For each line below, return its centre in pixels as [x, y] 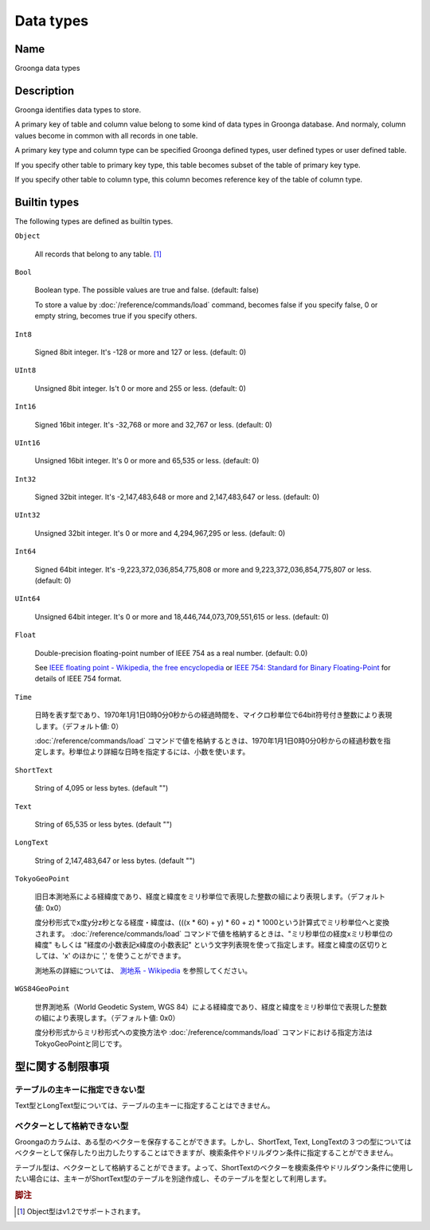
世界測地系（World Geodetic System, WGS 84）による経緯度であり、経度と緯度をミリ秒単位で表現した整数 [211, 1006]
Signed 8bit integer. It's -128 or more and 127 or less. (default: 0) [141, 352]
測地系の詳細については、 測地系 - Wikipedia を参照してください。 [143, 970]
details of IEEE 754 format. [78, 679]
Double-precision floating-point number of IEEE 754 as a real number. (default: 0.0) [171, 653]
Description [45, 90]
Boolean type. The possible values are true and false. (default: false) [147, 290]
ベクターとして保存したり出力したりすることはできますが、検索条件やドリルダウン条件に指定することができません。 [206, 1153]
